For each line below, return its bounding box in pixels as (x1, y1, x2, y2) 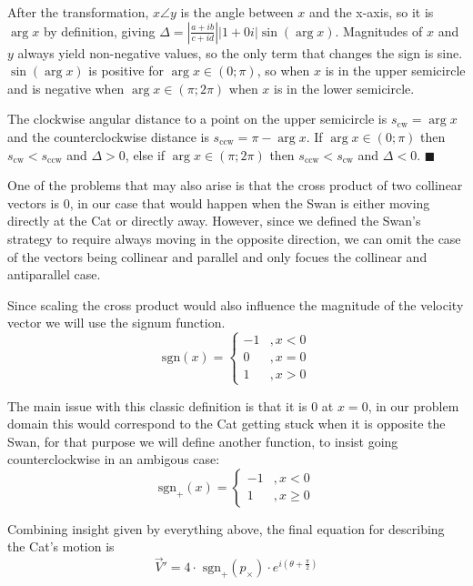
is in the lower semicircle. (274, 78, 415, 97)
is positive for (88, 61, 164, 80)
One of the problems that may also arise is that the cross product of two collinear (7, 176, 463, 195)
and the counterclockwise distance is (7, 126, 209, 146)
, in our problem (367, 396, 459, 415)
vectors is (7, 193, 59, 212)
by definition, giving (43, 21, 156, 40)
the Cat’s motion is (7, 537, 115, 556)
